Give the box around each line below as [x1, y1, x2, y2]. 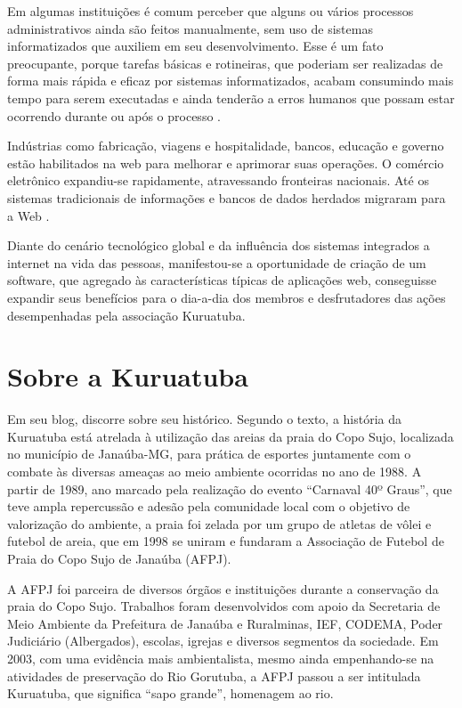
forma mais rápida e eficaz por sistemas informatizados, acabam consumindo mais [7, 71, 454, 90]
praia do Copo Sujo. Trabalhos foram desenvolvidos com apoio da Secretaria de [7, 597, 441, 615]
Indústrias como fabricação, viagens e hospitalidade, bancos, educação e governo [7, 136, 444, 155]
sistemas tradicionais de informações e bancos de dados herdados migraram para [7, 188, 446, 207]
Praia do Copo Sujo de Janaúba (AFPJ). [7, 549, 231, 567]
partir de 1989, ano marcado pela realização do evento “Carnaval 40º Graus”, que [7, 479, 452, 498]
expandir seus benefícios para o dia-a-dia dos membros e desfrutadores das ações [7, 288, 446, 306]
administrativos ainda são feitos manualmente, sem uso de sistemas [7, 19, 373, 37]
